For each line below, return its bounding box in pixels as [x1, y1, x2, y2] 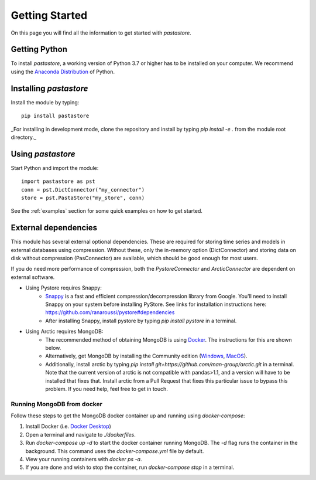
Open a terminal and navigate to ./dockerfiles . [25, 431, 136, 438]
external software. [11, 273, 55, 281]
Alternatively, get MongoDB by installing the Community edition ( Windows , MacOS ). [45, 352, 248, 360]
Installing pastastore [11, 83, 88, 93]
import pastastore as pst [21, 178, 96, 185]
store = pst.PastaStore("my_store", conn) [21, 195, 145, 201]
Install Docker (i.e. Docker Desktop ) [25, 423, 111, 430]
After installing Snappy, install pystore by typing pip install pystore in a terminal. [45, 317, 237, 324]
